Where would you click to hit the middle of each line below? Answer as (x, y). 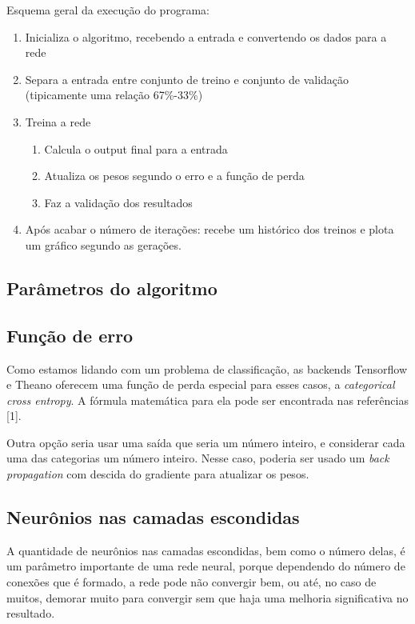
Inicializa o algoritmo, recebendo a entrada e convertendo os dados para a (206, 36)
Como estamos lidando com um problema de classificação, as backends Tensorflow (207, 368)
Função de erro (70, 335)
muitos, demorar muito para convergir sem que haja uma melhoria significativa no (207, 597)
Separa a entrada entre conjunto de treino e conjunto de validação (187, 79)
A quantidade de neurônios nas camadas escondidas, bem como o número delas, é (206, 550)
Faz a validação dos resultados (118, 202)
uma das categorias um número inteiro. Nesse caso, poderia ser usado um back (198, 458)
